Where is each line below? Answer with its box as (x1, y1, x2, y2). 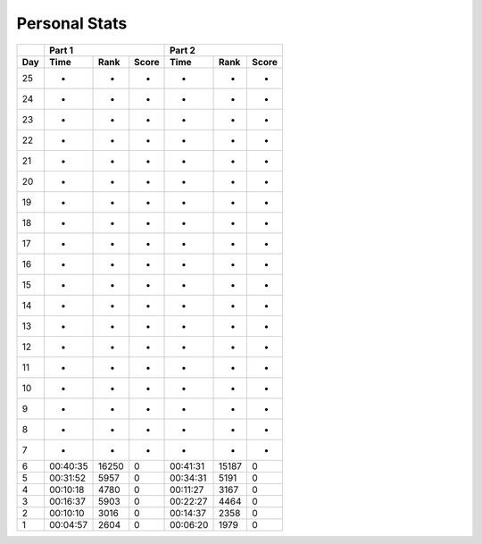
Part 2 (170, 44, 196, 56)
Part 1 (49, 44, 74, 56)
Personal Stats (16, 13, 128, 33)
